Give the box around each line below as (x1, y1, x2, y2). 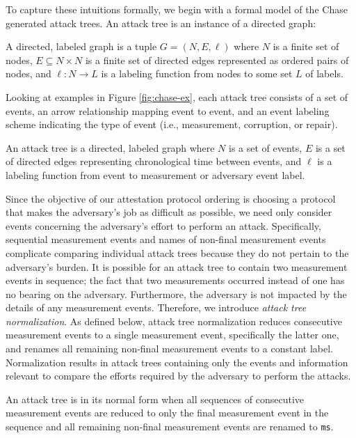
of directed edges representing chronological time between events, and (6, 154, 302, 169)
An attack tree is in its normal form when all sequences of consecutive (6, 391, 305, 406)
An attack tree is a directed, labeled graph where (6, 140, 215, 155)
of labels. (305, 66, 343, 81)
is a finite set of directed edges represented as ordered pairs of (85, 52, 349, 67)
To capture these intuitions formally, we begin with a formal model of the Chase (6, 2, 348, 16)
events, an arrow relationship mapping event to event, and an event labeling (6, 103, 330, 118)
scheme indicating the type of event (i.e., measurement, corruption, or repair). (6, 117, 338, 132)
